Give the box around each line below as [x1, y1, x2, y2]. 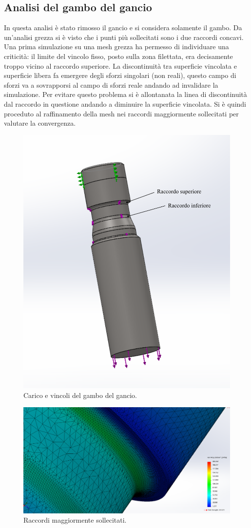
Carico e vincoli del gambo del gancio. [23, 390, 137, 400]
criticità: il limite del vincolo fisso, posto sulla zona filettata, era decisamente [4, 51, 233, 61]
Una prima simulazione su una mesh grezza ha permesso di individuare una [4, 41, 229, 52]
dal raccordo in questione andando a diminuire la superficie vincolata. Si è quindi [4, 98, 246, 109]
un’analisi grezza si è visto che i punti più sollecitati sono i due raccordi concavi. [4, 32, 244, 42]
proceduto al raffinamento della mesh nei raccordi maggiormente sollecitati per [4, 108, 239, 118]
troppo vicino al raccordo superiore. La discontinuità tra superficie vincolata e [4, 60, 237, 71]
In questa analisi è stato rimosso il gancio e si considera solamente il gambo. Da [4, 22, 242, 33]
